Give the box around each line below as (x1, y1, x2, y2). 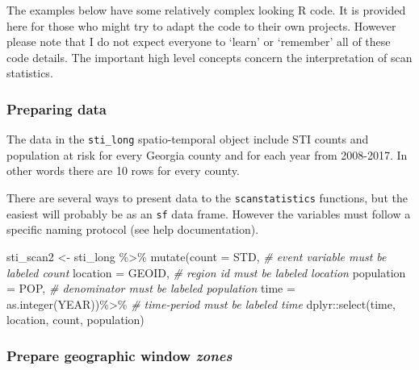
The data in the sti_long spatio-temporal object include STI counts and (6, 131, 369, 148)
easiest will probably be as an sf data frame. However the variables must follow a (6, 205, 411, 222)
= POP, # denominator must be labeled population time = (6, 280, 295, 297)
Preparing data (6, 98, 107, 118)
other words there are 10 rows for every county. (6, 162, 240, 179)
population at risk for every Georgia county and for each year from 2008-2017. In (6, 146, 408, 163)
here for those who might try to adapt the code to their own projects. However (6, 17, 396, 34)
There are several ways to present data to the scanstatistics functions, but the (6, 189, 408, 206)
